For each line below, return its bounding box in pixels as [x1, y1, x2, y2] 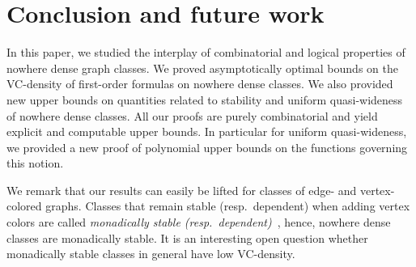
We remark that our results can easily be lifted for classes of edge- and [6, 181, 357, 198]
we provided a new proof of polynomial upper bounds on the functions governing [6, 138, 408, 155]
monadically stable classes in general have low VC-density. [6, 245, 295, 262]
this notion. [6, 155, 64, 172]
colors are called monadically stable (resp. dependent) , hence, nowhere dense [6, 214, 391, 231]
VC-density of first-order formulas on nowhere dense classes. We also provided [6, 75, 393, 92]
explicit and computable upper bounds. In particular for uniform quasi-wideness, [6, 123, 407, 140]
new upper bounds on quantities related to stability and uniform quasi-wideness [6, 91, 403, 108]
